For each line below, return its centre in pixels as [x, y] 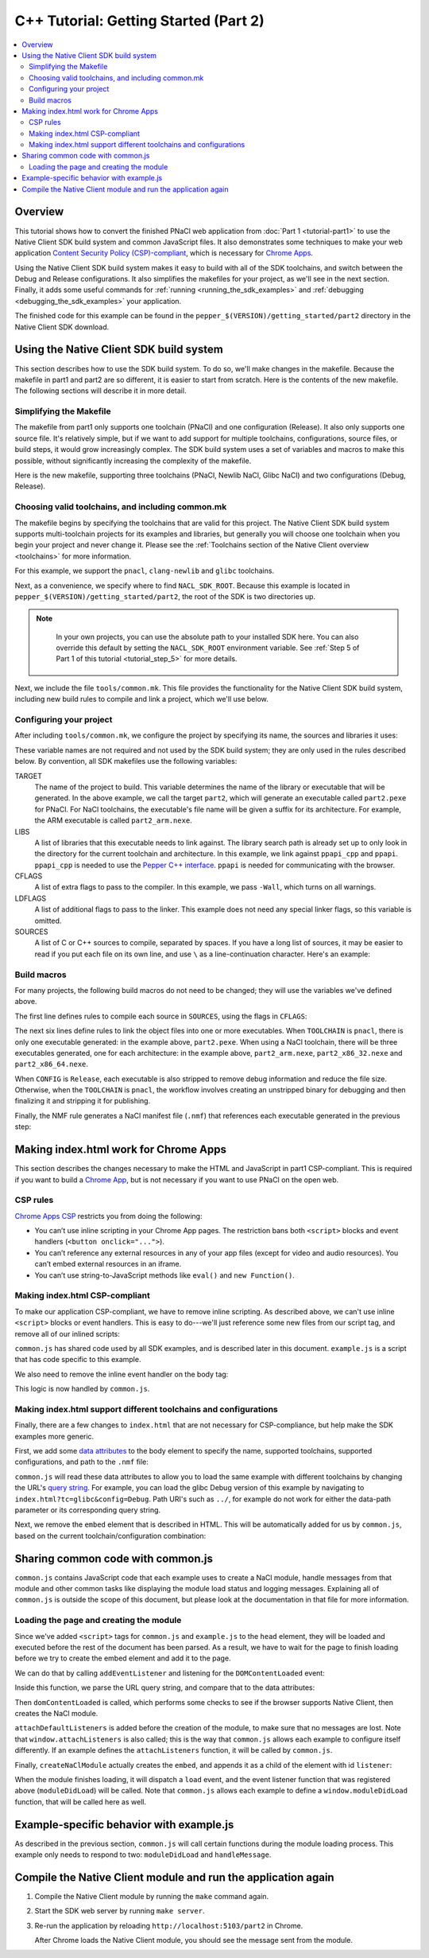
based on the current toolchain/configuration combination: [110, 1536]
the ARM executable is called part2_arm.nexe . [113, 820]
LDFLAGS [31, 898]
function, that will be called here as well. [81, 1801]
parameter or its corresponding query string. [88, 1510]
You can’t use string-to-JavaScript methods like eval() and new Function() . [165, 1275]
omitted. [48, 921]
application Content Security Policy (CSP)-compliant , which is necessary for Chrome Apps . [164, 253]
